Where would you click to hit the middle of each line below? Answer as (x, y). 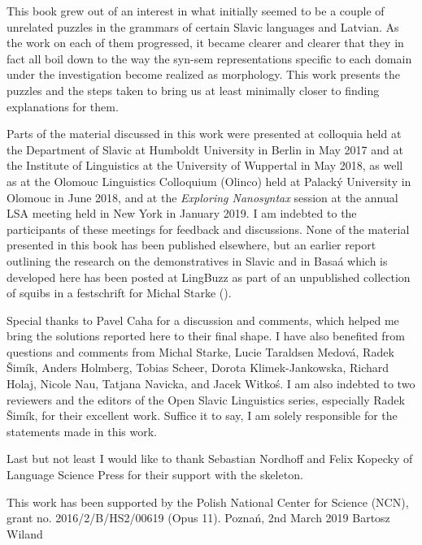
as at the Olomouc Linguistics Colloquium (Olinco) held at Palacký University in (209, 181)
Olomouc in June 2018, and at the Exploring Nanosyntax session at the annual (202, 197)
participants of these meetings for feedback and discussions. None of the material (208, 229)
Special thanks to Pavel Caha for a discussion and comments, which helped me (203, 320)
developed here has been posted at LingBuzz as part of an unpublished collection (209, 277)
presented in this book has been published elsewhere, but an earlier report (191, 245)
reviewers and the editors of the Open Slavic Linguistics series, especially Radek (206, 399)
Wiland (25, 533)
